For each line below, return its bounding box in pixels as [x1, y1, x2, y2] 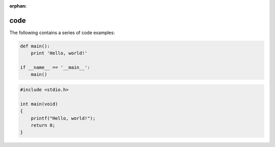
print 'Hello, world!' [31, 50, 88, 56]
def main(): [20, 43, 50, 49]
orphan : [9, 3, 27, 9]
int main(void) [20, 101, 58, 107]
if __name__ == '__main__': [20, 65, 90, 71]
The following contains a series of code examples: [9, 30, 115, 36]
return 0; [31, 122, 56, 128]
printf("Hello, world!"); [31, 115, 96, 121]
